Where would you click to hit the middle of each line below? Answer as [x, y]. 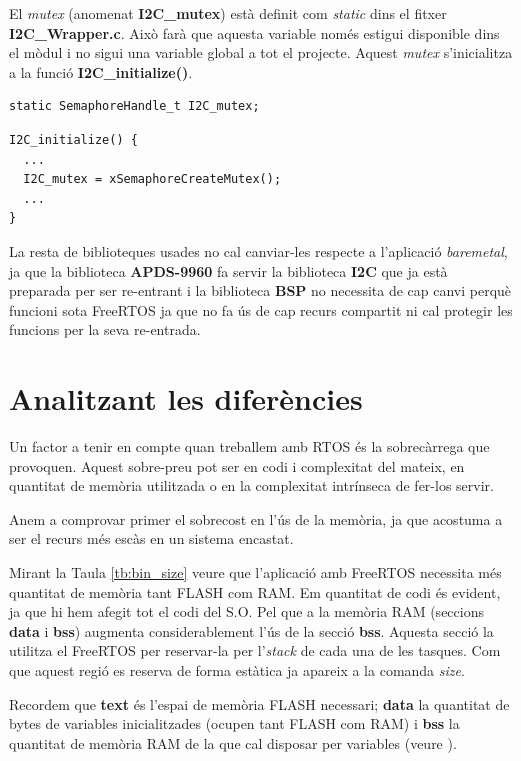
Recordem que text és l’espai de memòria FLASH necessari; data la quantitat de [259, 703]
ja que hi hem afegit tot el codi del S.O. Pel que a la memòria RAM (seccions [246, 611]
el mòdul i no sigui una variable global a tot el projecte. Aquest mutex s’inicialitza [261, 52]
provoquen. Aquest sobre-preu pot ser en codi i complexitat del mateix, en [237, 465]
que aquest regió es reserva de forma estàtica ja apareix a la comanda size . [237, 669]
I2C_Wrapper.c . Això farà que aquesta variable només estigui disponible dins [254, 32]
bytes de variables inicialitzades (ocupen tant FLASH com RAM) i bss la [234, 723]
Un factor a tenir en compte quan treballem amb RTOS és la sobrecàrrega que [249, 446]
